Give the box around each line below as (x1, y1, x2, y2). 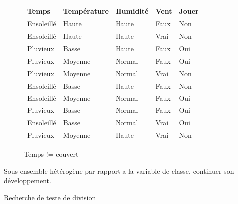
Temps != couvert (24, 149, 79, 159)
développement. (4, 175, 51, 186)
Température (63, 5, 109, 16)
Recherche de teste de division (4, 192, 96, 202)
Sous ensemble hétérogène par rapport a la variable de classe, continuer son (4, 165, 234, 176)
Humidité (115, 5, 149, 16)
